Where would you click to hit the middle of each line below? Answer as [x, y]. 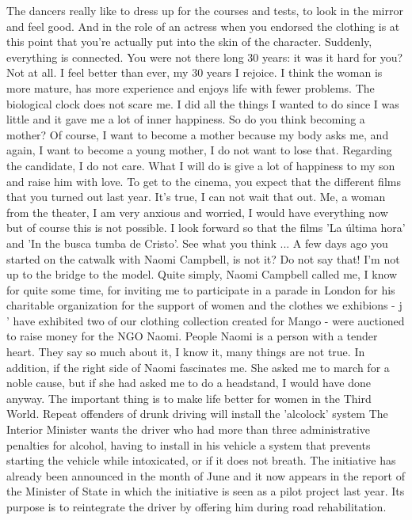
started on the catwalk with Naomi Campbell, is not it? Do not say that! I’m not [203, 258]
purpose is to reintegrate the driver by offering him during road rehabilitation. [196, 507]
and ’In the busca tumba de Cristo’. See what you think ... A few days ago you [197, 243]
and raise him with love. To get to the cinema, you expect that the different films [204, 181]
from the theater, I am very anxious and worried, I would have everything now [197, 212]
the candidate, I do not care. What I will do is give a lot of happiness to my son [201, 165]
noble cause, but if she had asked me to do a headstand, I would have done [189, 383]
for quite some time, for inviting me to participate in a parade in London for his [201, 289]
